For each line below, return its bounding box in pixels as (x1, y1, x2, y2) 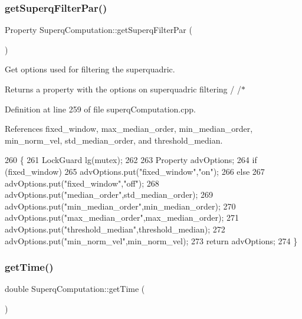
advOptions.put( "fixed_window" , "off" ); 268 (5, 177, 159, 189)
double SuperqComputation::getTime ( (5, 283, 145, 295)
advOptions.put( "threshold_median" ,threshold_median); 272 (5, 222, 225, 235)
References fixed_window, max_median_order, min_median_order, (5, 122, 253, 135)
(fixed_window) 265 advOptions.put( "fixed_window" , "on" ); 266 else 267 (5, 165, 265, 177)
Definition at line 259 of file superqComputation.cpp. (5, 102, 196, 115)
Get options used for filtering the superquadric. (5, 63, 175, 75)
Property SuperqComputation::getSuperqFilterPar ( (5, 24, 192, 36)
